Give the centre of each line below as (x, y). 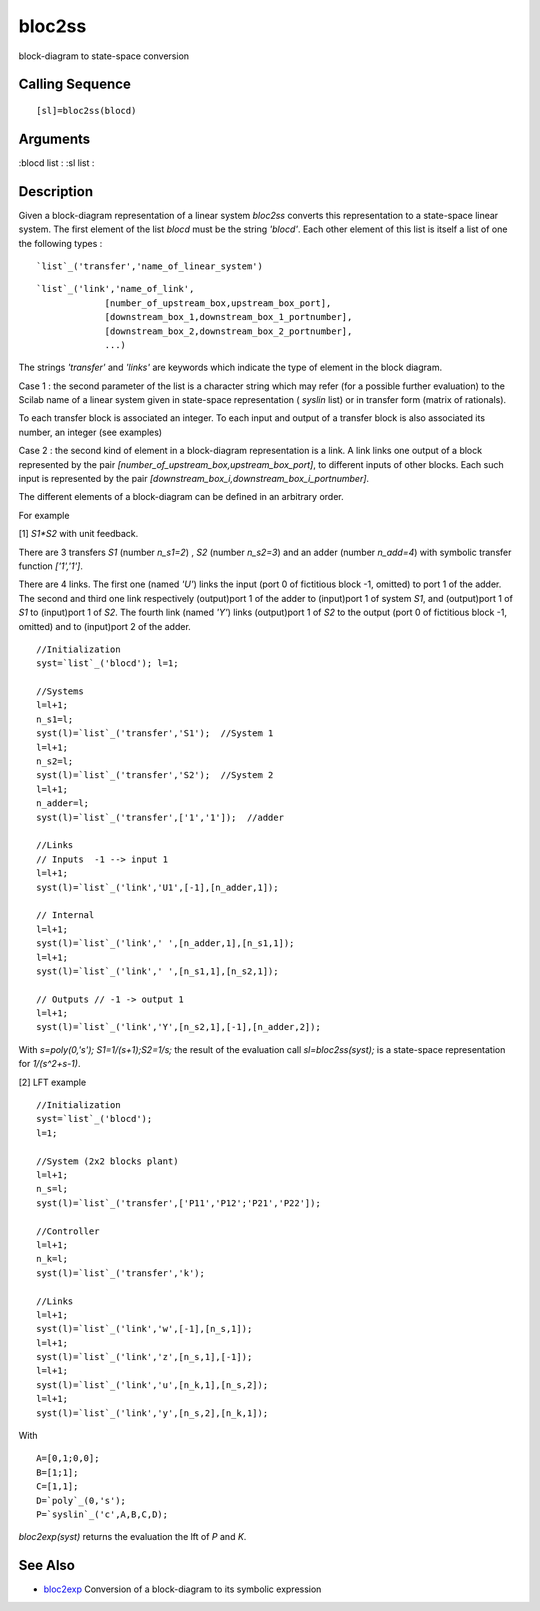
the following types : (60, 243)
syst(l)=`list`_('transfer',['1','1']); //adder (160, 817)
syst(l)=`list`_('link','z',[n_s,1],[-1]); (144, 1357)
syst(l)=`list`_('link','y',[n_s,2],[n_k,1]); (152, 1413)
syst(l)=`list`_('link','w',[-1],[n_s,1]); (144, 1329)
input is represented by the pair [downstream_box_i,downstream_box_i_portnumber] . (194, 479)
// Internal (65, 915)
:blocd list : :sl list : (56, 162)
